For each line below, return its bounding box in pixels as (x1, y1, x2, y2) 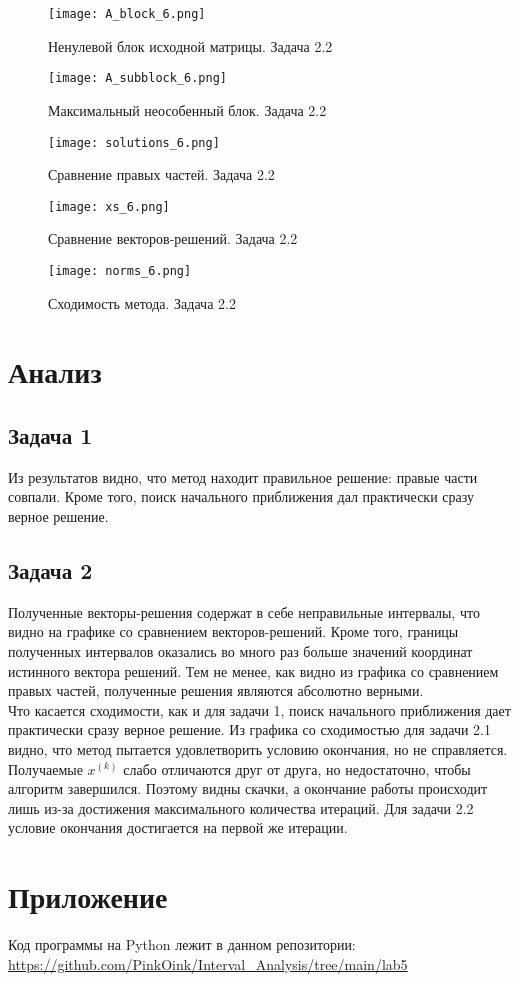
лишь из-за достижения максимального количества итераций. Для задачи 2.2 (8, 797, 474, 818)
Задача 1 (8, 420, 93, 451)
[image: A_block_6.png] (48, 7, 206, 21)
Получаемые (8, 758, 83, 779)
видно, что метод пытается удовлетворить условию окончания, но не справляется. (8, 738, 508, 759)
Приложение (8, 876, 168, 917)
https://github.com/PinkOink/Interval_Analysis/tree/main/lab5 (8, 953, 408, 974)
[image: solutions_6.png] (48, 135, 220, 150)
